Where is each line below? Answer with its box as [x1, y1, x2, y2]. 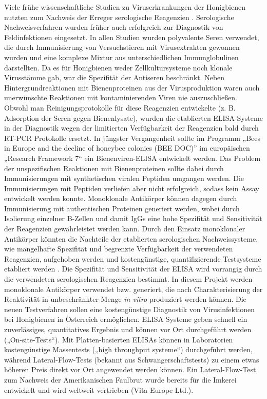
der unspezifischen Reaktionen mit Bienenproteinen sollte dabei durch [4, 162, 224, 173]
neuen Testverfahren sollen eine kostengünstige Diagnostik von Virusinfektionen [4, 303, 255, 314]
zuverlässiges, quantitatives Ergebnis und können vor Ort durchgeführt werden [4, 324, 252, 334]
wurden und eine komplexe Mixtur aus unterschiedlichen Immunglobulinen [4, 51, 239, 62]
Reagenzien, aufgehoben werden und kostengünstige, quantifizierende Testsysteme [4, 253, 261, 264]
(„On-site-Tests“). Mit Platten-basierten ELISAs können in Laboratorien [4, 334, 233, 344]
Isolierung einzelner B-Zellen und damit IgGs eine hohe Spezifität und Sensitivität [4, 213, 262, 224]
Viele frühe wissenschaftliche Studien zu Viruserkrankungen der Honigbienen [4, 2, 245, 12]
